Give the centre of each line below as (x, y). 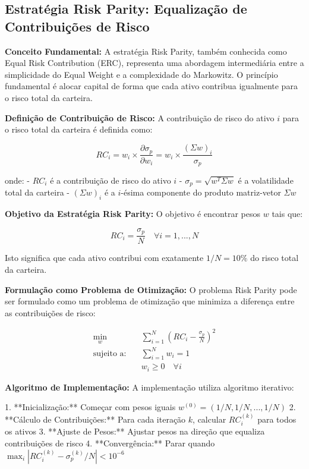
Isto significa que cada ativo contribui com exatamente (104, 258)
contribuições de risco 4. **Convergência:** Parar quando (110, 443)
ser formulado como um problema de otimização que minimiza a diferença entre (150, 301)
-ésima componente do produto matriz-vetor (201, 192)
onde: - (17, 180)
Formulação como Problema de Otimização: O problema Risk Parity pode (151, 289)
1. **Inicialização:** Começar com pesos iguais (90, 407)
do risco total (275, 258)
